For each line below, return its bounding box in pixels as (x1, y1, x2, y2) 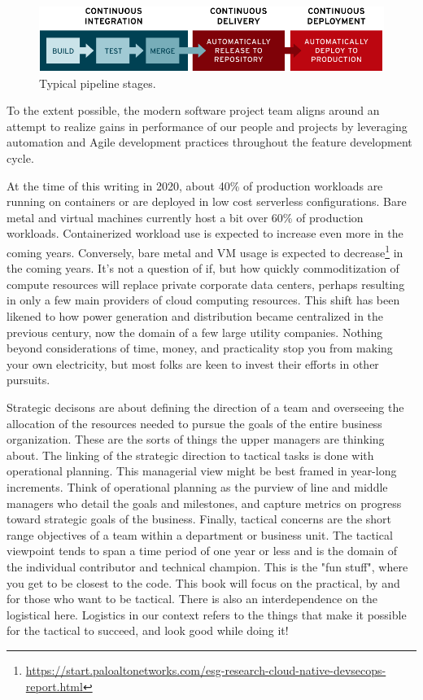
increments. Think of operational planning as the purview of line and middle (7, 478, 388, 495)
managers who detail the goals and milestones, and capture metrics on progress (7, 494, 402, 511)
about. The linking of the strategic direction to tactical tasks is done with (7, 446, 374, 463)
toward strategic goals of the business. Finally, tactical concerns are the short (7, 510, 392, 527)
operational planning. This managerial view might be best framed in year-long (7, 462, 397, 479)
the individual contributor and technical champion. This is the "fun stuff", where (7, 558, 408, 575)
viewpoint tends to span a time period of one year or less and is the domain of (7, 542, 397, 559)
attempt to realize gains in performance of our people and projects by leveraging (7, 117, 408, 134)
